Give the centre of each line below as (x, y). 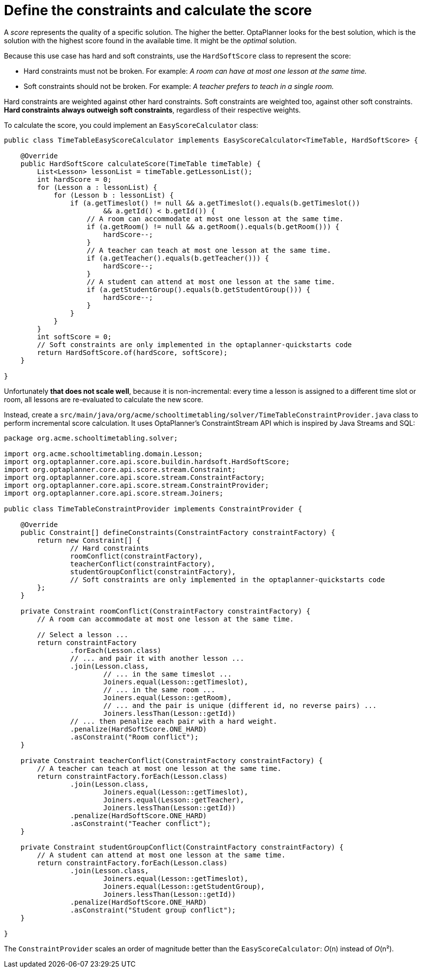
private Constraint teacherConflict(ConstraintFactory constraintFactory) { (172, 760)
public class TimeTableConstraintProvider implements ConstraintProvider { (153, 509)
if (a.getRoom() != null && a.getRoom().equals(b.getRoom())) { (213, 226)
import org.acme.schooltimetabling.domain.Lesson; (103, 454)
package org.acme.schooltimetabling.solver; (91, 438)
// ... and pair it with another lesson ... (157, 658)
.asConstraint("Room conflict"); (134, 737)
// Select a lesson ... (83, 634)
